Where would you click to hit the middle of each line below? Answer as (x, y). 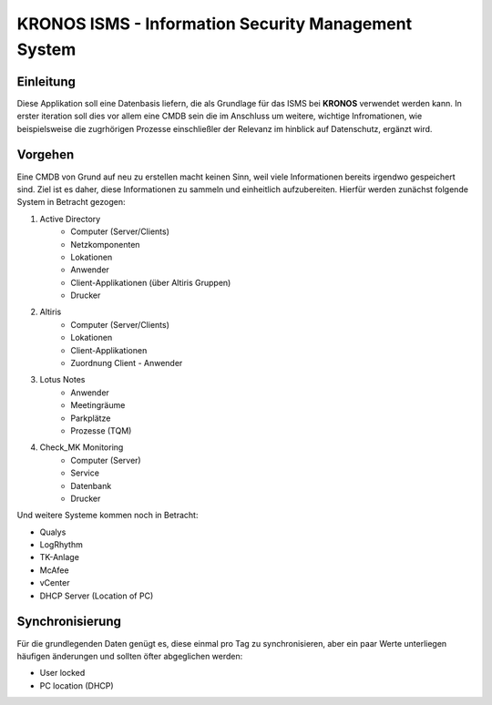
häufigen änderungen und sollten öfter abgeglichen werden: (130, 656)
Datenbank (91, 485)
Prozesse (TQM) (101, 430)
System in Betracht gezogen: (71, 202)
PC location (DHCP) (77, 685)
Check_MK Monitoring (82, 447)
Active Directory (70, 219)
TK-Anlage (59, 557)
